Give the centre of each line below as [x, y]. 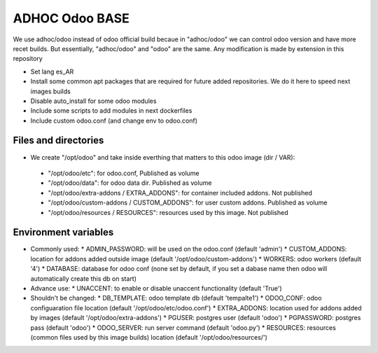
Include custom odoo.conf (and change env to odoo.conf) [114, 120]
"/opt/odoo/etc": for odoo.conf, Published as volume [124, 173]
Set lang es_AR [52, 71]
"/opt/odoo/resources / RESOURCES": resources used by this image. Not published [168, 212]
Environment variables [63, 232]
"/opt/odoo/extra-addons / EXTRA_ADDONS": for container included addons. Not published [180, 193]
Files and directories [58, 140]
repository [28, 59]
